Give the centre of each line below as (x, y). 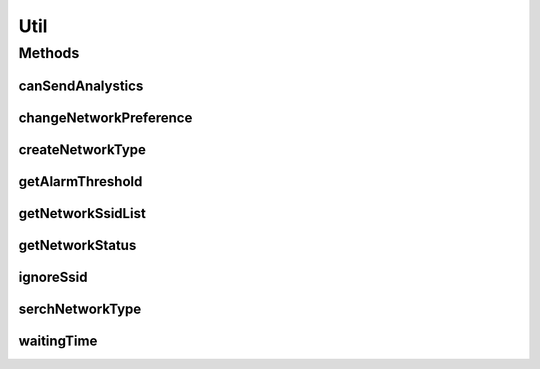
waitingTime (58, 340)
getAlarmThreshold (80, 181)
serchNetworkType (80, 308)
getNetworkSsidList (82, 213)
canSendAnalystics (81, 85)
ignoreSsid (53, 276)
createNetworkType (82, 149)
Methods (49, 53)
